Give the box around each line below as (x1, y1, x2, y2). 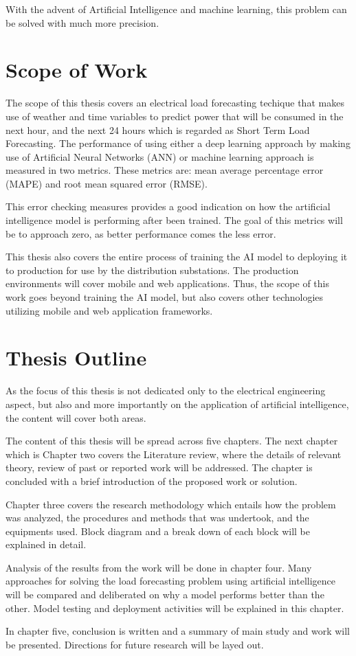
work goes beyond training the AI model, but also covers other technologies (5, 290, 324, 304)
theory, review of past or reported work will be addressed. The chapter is (5, 460, 313, 475)
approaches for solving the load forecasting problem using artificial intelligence (5, 574, 336, 588)
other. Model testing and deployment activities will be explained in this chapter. (5, 600, 344, 615)
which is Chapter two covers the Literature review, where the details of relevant (5, 446, 342, 461)
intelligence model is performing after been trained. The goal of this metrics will (5, 213, 343, 227)
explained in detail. (5, 537, 87, 552)
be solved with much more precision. (5, 15, 159, 30)
